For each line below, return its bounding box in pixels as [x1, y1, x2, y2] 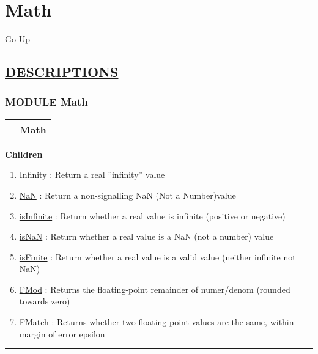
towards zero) [19, 295, 70, 308]
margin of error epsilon [19, 327, 105, 340]
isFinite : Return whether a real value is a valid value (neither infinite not [19, 250, 296, 263]
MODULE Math [5, 94, 88, 109]
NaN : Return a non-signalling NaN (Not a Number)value [19, 188, 236, 201]
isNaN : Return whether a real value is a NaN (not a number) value [19, 230, 274, 243]
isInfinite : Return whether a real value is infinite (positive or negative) [19, 209, 286, 222]
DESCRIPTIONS [5, 62, 119, 81]
